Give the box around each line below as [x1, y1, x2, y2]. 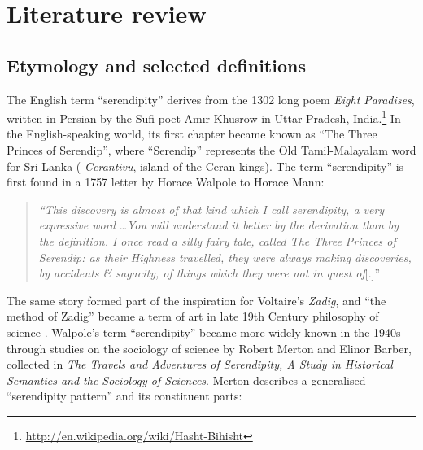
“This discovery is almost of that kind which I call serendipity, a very [38, 200, 385, 217]
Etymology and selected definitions [7, 52, 306, 77]
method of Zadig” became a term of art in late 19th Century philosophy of [7, 308, 379, 325]
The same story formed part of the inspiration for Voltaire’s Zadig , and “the [7, 291, 386, 308]
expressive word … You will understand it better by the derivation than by [38, 216, 399, 234]
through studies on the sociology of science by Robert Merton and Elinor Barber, [7, 339, 412, 356]
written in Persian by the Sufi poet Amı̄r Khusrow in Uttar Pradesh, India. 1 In [7, 107, 401, 126]
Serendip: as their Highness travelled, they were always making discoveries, [38, 248, 412, 265]
